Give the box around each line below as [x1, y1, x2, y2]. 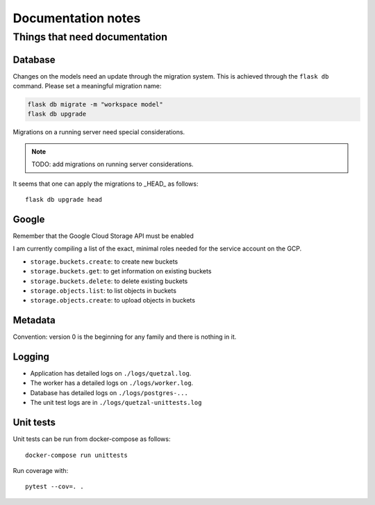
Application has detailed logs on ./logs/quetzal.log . [30, 369, 192, 378]
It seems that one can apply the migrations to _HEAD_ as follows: [12, 179, 199, 188]
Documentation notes [12, 10, 141, 26]
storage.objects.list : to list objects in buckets [30, 286, 177, 295]
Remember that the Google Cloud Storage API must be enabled [12, 232, 194, 240]
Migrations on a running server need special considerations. [12, 128, 185, 136]
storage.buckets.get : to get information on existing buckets [30, 267, 212, 275]
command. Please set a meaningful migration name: [12, 82, 162, 90]
